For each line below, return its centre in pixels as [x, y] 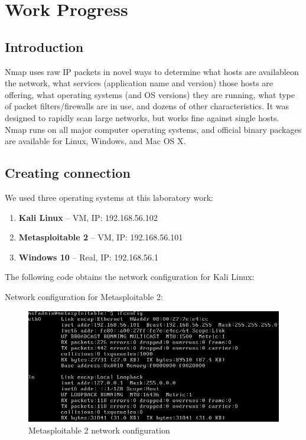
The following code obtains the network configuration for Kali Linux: [130, 277]
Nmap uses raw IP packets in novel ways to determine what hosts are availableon [152, 71]
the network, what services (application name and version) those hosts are [139, 83]
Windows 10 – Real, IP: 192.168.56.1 [88, 257]
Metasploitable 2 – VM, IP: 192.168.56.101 [101, 237]
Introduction [44, 46]
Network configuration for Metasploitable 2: [84, 296]
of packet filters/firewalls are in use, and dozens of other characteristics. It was [147, 106]
